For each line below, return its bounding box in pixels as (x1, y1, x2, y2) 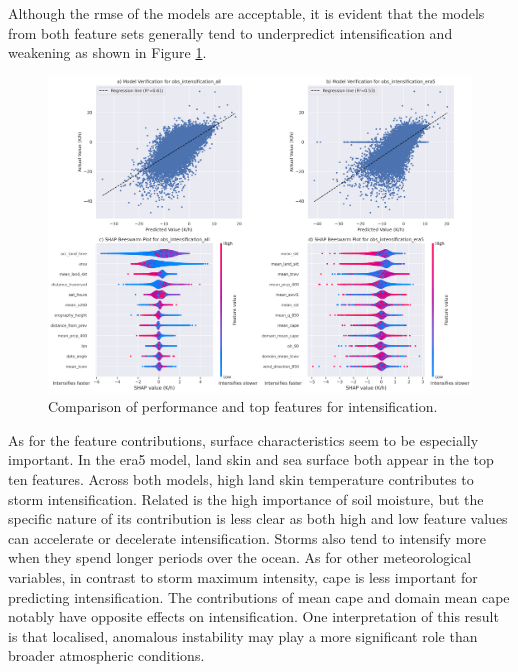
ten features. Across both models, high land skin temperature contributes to (8, 469, 474, 490)
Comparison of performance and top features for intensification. (48, 396, 438, 417)
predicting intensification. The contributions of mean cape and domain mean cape (8, 586, 510, 607)
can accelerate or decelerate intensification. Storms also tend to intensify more (8, 527, 487, 548)
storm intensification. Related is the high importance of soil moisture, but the (8, 488, 484, 509)
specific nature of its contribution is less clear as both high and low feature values (8, 508, 508, 529)
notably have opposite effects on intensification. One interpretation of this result (8, 606, 499, 627)
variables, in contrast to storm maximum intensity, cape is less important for (8, 567, 478, 588)
